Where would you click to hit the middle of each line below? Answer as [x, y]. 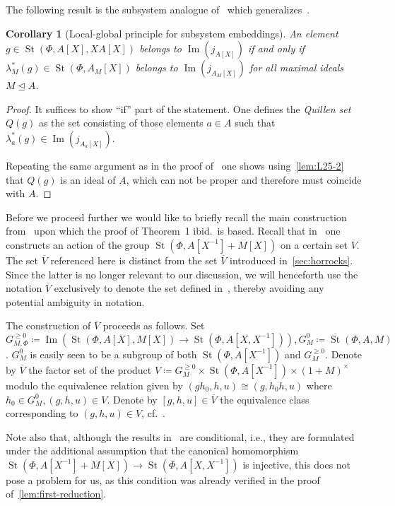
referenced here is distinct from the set [134, 260]
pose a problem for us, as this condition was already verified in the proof [163, 479]
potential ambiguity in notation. [75, 301]
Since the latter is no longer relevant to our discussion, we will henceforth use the [182, 274]
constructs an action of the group [78, 244]
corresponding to [42, 413]
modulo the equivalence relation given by [94, 385]
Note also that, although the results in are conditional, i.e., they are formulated [180, 436]
